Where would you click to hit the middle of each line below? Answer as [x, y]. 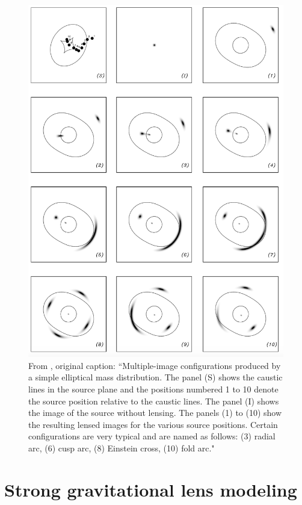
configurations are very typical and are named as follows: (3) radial [152, 436]
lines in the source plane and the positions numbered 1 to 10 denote [153, 389]
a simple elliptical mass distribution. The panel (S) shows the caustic [156, 377]
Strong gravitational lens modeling [151, 489]
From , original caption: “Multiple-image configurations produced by [155, 365]
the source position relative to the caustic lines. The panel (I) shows [154, 401]
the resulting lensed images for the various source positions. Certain [153, 424]
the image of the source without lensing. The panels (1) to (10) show [155, 413]
